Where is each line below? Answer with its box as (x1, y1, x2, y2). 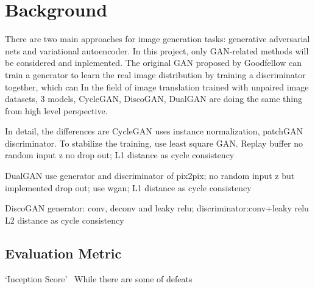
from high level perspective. (5, 104, 108, 117)
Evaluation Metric (5, 243, 122, 262)
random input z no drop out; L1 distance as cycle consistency (5, 148, 235, 161)
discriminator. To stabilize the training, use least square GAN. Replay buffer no (5, 136, 303, 149)
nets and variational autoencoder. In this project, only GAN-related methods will (5, 44, 309, 57)
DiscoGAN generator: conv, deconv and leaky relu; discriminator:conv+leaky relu (5, 202, 309, 214)
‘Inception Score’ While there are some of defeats (5, 272, 193, 285)
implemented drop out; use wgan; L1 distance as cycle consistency (5, 181, 252, 194)
